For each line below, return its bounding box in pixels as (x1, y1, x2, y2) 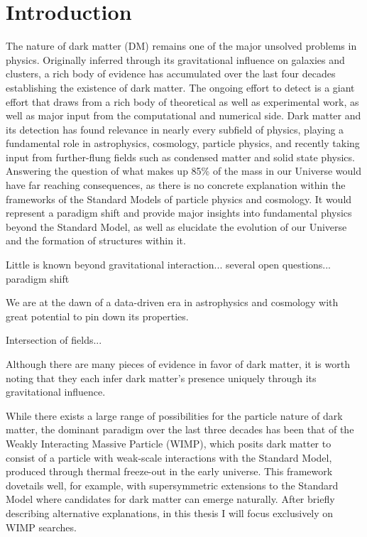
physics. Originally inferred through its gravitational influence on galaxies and (6, 52, 345, 67)
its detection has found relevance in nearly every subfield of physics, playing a (6, 121, 344, 136)
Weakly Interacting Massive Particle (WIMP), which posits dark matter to (6, 435, 332, 450)
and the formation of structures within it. (6, 233, 186, 248)
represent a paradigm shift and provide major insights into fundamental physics (6, 205, 352, 220)
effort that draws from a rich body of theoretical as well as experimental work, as (6, 94, 359, 109)
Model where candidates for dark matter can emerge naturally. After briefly (6, 492, 335, 506)
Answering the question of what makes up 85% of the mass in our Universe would (6, 163, 362, 178)
